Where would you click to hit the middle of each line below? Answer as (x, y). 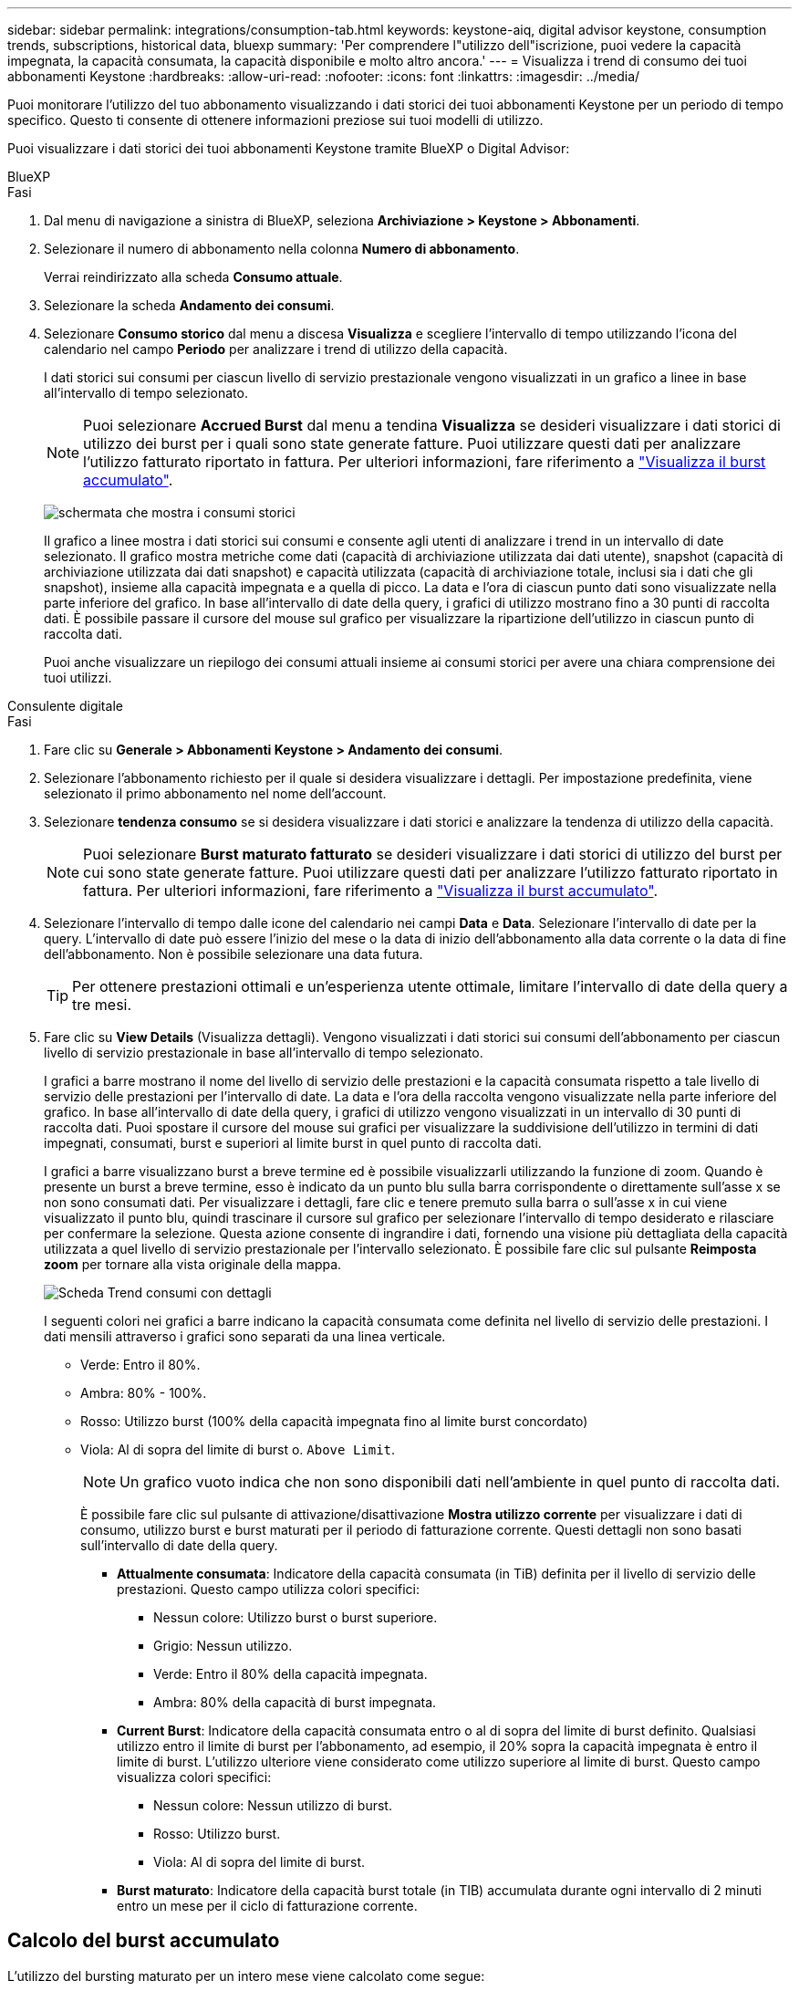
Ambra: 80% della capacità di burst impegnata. (295, 1702)
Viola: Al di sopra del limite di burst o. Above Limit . (238, 1449)
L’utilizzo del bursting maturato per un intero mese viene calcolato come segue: (246, 1975)
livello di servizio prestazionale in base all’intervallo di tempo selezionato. (264, 1053)
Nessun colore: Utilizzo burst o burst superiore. (296, 1617)
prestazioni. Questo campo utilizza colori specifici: (269, 1589)
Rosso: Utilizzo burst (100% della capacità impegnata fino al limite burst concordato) (334, 1421)
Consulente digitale (65, 706)
